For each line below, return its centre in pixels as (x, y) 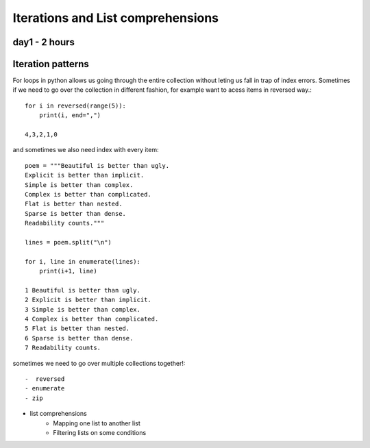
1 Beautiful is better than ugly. (83, 290)
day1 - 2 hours (44, 42)
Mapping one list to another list (97, 423)
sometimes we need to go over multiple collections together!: (99, 363)
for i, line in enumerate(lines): (83, 261)
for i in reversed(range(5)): (76, 105)
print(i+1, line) (68, 271)
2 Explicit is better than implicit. (88, 300)
